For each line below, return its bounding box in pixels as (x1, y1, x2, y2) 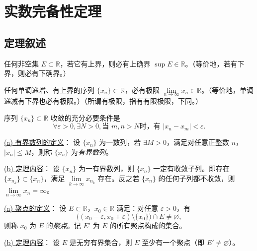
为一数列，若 (99, 137, 141, 147)
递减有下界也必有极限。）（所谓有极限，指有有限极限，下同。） (4, 95, 202, 106)
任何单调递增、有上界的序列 (4, 84, 94, 95)
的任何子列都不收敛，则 (158, 173, 235, 183)
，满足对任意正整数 (166, 137, 229, 147)
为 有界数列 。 (71, 146, 113, 157)
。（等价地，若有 (185, 58, 238, 68)
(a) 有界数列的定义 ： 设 (4, 137, 81, 147)
